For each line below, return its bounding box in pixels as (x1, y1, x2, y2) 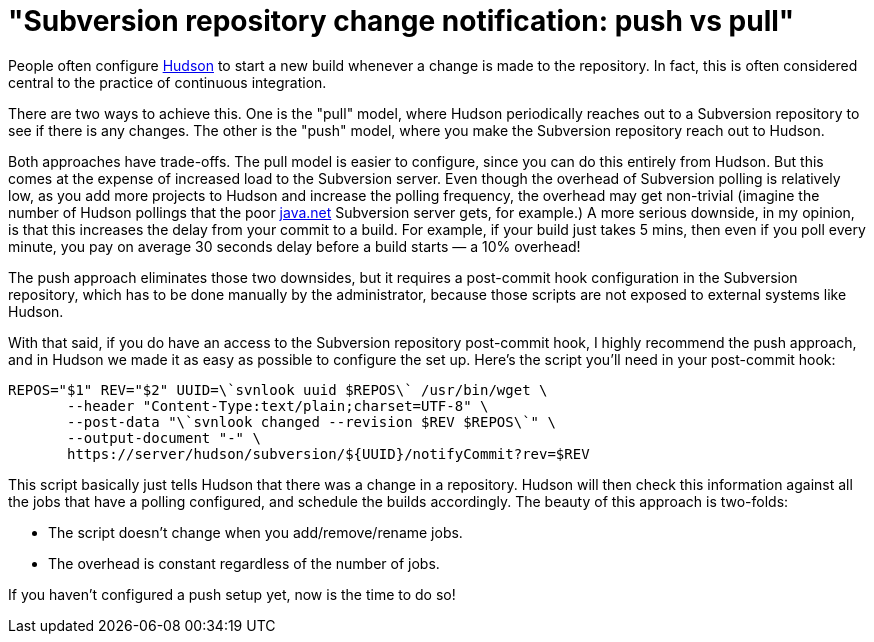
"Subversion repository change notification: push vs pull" (8, 4, 795, 38)
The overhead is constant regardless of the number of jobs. (48, 554, 440, 572)
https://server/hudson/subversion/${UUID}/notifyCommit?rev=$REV (67, 445, 590, 462)
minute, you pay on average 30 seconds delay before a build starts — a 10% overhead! (8, 237, 581, 255)
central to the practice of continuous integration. (8, 73, 327, 91)
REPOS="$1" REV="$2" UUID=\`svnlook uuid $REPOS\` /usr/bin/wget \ (8, 381, 548, 398)
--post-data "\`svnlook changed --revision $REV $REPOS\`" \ (67, 413, 556, 430)
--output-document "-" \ (67, 429, 261, 446)
